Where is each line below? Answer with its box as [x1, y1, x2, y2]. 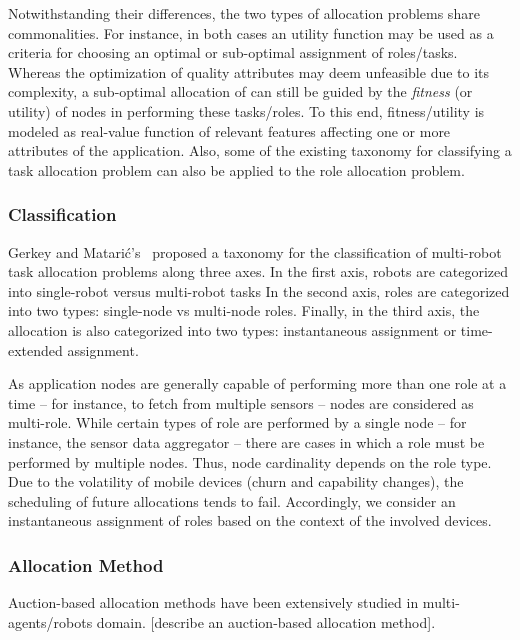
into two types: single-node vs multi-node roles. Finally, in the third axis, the [8, 300, 480, 321]
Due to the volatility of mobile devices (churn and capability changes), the [8, 471, 464, 492]
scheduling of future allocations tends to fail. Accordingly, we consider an [8, 490, 456, 511]
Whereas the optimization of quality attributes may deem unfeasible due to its [8, 61, 490, 82]
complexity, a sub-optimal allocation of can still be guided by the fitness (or [8, 81, 473, 102]
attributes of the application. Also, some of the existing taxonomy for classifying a [8, 140, 512, 161]
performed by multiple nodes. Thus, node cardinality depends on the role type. [8, 451, 492, 472]
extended [8, 339, 63, 360]
